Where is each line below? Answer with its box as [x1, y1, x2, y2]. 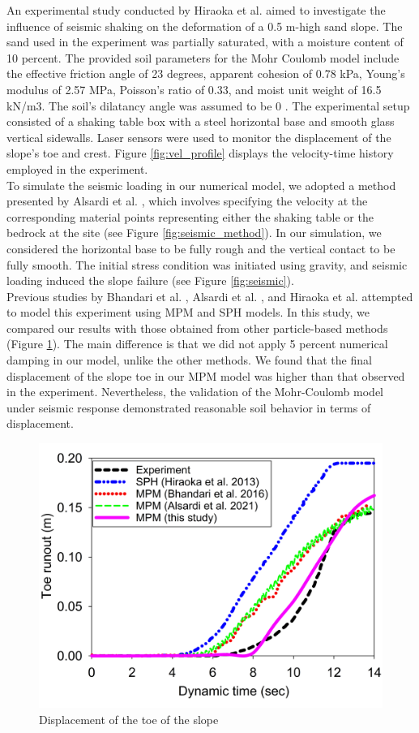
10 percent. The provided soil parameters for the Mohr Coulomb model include [6, 49, 400, 66]
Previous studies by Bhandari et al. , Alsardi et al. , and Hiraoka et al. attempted [6, 287, 413, 304]
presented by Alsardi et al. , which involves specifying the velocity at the [6, 192, 368, 209]
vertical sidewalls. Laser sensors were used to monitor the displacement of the [6, 128, 391, 145]
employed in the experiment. [6, 160, 148, 177]
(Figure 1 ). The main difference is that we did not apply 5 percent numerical [6, 335, 388, 352]
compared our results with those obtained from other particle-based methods [6, 319, 388, 336]
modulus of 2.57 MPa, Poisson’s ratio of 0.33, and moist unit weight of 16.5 [6, 80, 382, 97]
